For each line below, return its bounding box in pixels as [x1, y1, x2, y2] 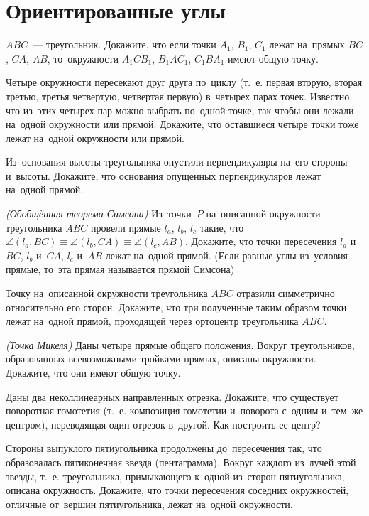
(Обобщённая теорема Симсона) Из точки [6, 206, 192, 221]
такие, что [199, 220, 244, 235]
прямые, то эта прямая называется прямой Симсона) [6, 262, 235, 276]
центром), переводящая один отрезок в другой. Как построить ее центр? [6, 416, 321, 431]
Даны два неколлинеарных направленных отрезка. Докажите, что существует [6, 389, 338, 404]
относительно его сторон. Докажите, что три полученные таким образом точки [6, 299, 347, 314]
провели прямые [91, 220, 161, 235]
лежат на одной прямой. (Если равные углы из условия [105, 247, 348, 262]
